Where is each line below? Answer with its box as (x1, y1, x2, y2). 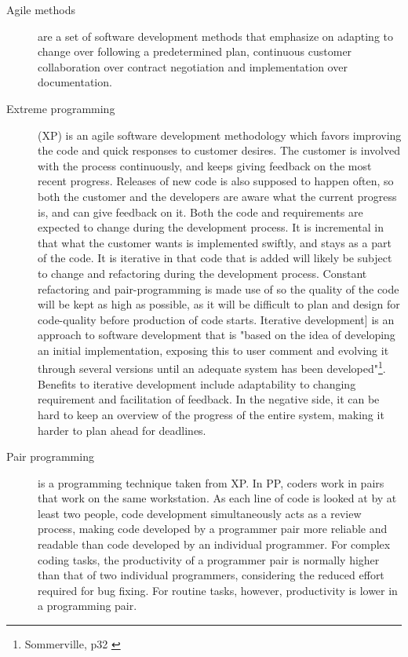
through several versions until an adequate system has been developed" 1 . (38, 358, 386, 377)
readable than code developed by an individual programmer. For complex (38, 536, 391, 553)
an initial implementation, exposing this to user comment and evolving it (38, 341, 389, 358)
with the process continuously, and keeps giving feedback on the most (38, 157, 372, 173)
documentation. (38, 74, 112, 90)
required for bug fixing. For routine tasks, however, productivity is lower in (38, 582, 398, 598)
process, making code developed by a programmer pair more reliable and (38, 520, 388, 537)
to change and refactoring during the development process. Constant (38, 265, 367, 281)
